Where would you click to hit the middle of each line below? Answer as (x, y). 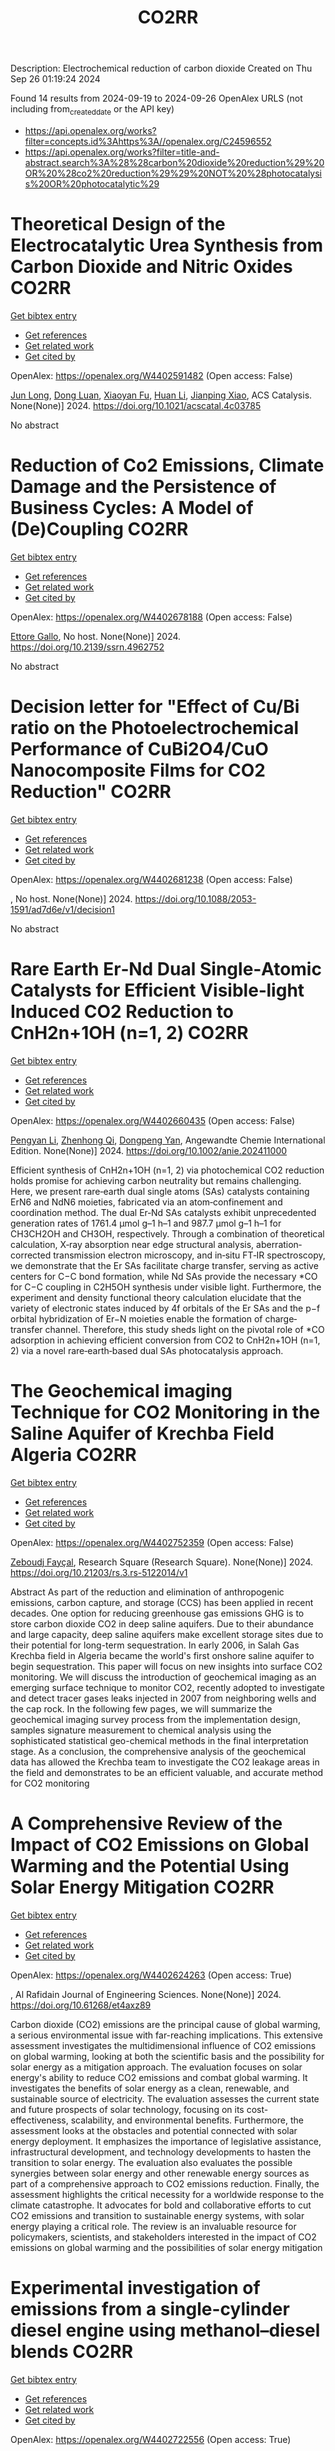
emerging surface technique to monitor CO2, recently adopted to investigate (167, 1687)
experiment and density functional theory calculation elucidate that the (156, 1297)
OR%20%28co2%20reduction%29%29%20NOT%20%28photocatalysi (173, 173)
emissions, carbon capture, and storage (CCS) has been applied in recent (162, 1602)
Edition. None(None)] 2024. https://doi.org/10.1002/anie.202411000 (149, 1150)
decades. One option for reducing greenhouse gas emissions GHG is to (157, 1613)
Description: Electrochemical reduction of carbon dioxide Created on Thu (161, 68)
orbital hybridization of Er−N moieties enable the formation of (136, 1318)
